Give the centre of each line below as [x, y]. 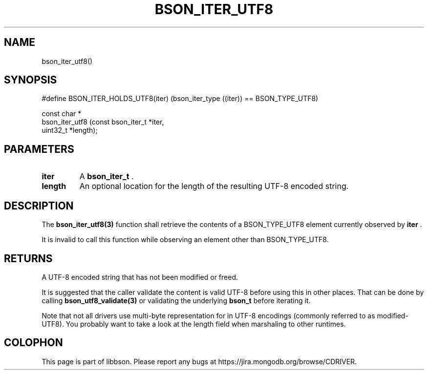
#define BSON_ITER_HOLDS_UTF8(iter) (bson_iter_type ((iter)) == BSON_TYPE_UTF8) [180, 99]
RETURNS [28, 258]
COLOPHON [33, 343]
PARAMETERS [39, 149]
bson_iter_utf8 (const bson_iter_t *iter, [103, 122]
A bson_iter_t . [107, 177]
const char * [62, 114]
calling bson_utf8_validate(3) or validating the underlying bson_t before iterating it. [176, 300]
